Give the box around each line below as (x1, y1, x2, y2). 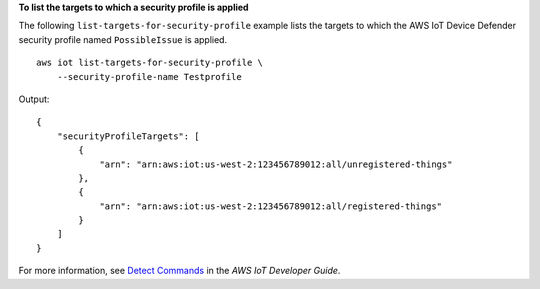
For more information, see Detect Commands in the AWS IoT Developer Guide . (18, 265, 341, 277)
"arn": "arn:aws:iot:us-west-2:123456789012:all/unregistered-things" (99, 158, 453, 170)
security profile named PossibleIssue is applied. (18, 33, 228, 45)
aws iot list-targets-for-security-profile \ (36, 57, 264, 69)
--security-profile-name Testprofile (56, 71, 242, 82)
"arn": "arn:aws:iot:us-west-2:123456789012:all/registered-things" (99, 200, 443, 212)
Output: (18, 93, 50, 105)
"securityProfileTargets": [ (56, 130, 200, 142)
